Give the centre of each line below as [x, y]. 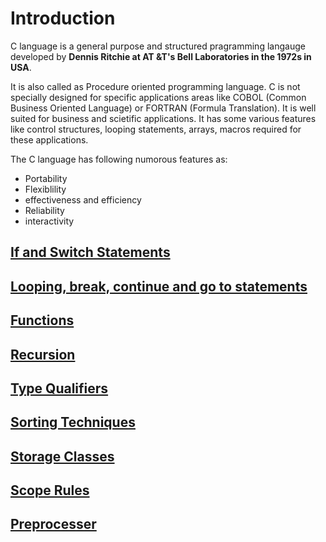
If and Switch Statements [90, 252]
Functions [42, 320]
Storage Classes [62, 456]
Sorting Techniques [73, 422]
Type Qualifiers [59, 388]
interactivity [49, 221]
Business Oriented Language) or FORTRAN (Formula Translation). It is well [163, 108]
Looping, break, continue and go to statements [159, 286]
